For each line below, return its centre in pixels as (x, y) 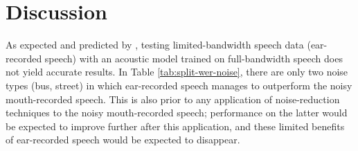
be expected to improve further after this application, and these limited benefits (175, 126)
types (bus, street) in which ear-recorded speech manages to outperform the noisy (179, 85)
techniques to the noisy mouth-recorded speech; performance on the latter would (177, 113)
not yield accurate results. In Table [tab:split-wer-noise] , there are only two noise (177, 72)
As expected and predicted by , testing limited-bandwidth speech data (155, 45)
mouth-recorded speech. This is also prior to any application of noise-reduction (173, 99)
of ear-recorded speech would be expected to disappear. (123, 140)
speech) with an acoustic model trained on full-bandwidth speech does (194, 58)
